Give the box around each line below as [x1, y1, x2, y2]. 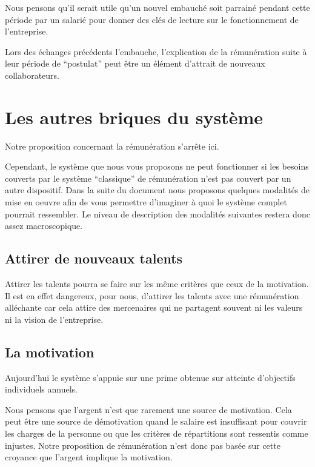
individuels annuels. [5, 383, 78, 396]
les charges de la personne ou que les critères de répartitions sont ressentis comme [5, 427, 308, 439]
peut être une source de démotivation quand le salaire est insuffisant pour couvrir [5, 415, 307, 428]
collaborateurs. [5, 68, 60, 81]
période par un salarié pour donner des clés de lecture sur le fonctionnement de [5, 13, 299, 25]
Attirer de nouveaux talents [5, 249, 183, 268]
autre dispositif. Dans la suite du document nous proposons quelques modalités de [5, 184, 310, 196]
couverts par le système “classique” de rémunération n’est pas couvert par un [5, 171, 291, 184]
